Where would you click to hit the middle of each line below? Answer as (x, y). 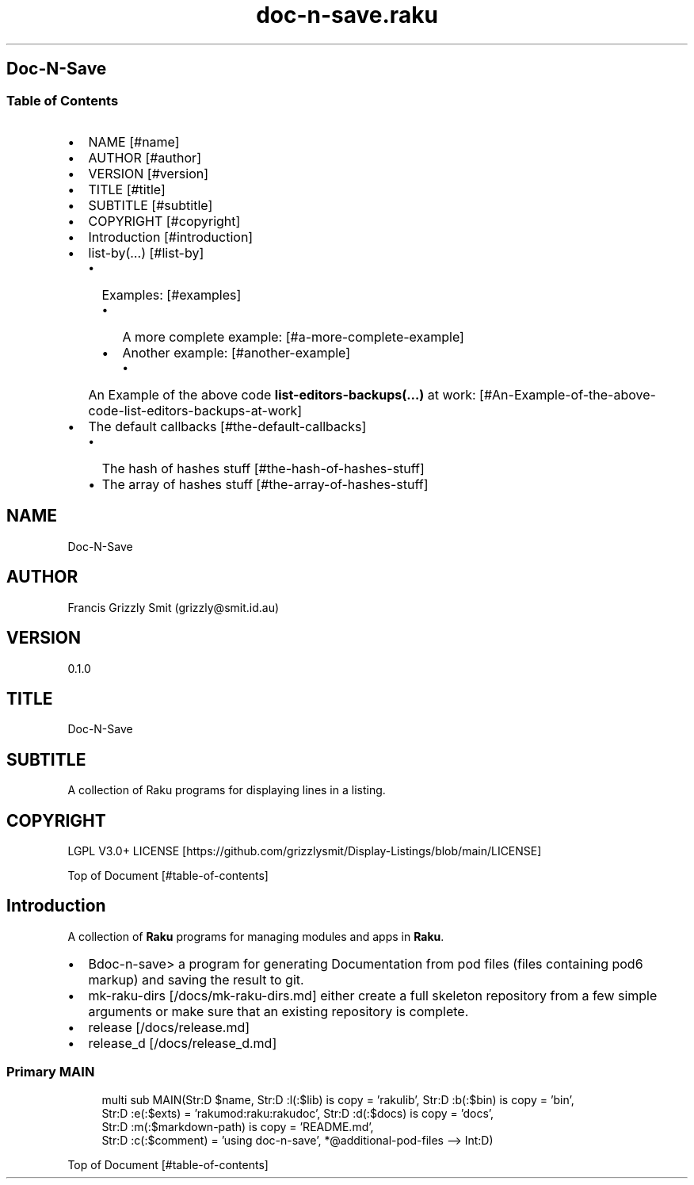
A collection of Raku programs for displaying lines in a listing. (227, 790)
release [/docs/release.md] (169, 1027)
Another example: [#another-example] (236, 352)
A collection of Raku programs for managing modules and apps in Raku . (256, 936)
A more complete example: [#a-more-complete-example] (293, 336)
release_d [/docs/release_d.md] (183, 1043)
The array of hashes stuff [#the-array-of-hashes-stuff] (265, 484)
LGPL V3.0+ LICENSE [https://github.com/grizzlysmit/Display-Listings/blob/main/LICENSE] (305, 851)
